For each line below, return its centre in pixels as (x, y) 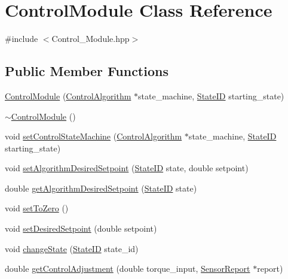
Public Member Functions (87, 71)
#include (22, 39)
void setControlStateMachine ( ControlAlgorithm (94, 136)
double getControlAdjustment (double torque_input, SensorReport (128, 269)
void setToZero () (37, 208)
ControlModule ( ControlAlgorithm (68, 95)
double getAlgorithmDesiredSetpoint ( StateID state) (101, 188)
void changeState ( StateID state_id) (72, 248)
